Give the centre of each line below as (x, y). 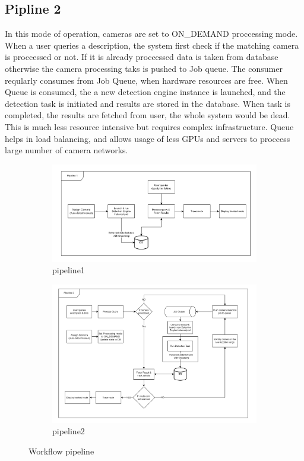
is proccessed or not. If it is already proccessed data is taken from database (142, 57)
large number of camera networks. (66, 150)
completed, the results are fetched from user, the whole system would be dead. (148, 115)
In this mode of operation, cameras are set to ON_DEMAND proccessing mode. (151, 34)
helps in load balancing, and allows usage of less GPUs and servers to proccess (148, 138)
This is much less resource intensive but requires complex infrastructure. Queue (149, 126)
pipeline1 (69, 270)
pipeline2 (69, 431)
